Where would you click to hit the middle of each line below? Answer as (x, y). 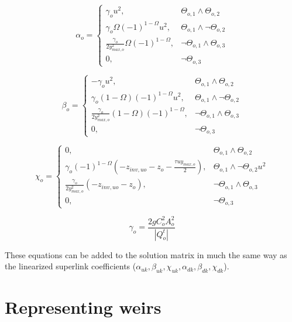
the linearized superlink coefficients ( (71, 266)
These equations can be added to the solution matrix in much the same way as (146, 254)
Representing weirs (83, 307)
